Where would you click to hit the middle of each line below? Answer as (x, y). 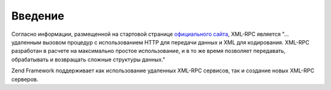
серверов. (25, 79)
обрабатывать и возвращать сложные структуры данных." (88, 59)
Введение (38, 16)
